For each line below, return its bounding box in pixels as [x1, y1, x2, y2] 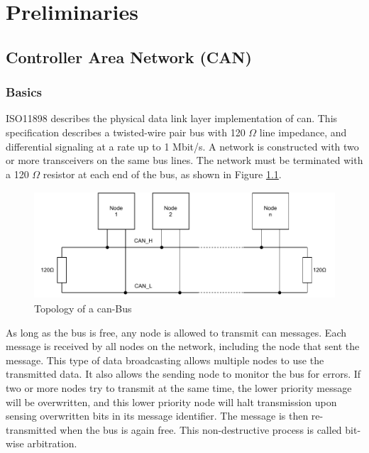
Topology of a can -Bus [34, 301, 132, 316]
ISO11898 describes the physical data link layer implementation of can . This [6, 111, 338, 126]
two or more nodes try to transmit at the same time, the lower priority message [6, 381, 352, 395]
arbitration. [27, 436, 77, 451]
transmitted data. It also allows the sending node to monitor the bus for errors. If [6, 366, 361, 381]
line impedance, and [259, 124, 347, 139]
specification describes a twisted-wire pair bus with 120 [6, 124, 246, 139]
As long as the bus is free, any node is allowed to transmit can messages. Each [6, 324, 347, 339]
